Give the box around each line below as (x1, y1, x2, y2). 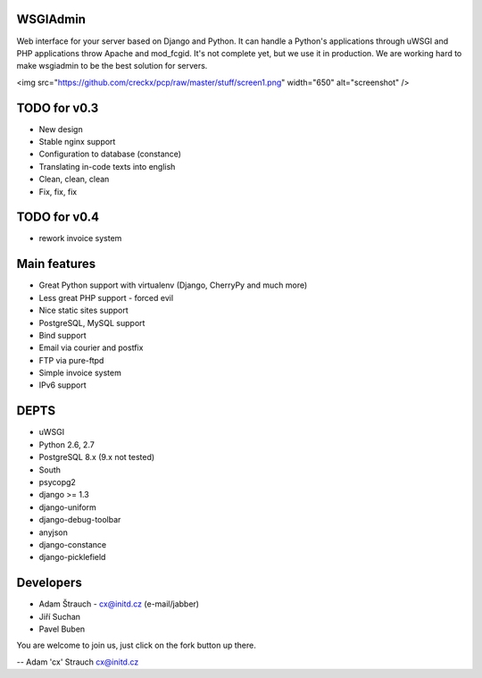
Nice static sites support (38, 305, 129, 316)
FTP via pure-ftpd (38, 355, 104, 365)
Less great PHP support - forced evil (38, 292, 174, 303)
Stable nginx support (38, 136, 116, 146)
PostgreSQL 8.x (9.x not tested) (38, 452, 155, 463)
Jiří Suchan (38, 611, 80, 622)
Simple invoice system (38, 367, 122, 379)
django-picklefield (38, 552, 106, 563)
